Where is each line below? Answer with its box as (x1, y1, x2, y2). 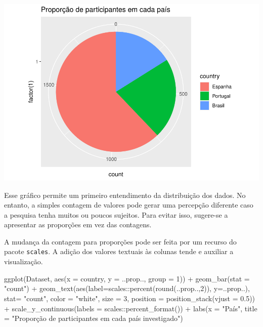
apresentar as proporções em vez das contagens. (4, 219, 152, 230)
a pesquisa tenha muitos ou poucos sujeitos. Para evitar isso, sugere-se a (4, 209, 228, 220)
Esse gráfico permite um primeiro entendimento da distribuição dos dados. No (4, 189, 246, 200)
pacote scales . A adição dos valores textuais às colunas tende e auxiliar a (4, 246, 234, 257)
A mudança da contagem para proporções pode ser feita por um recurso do (4, 236, 237, 247)
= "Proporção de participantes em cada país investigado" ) (4, 313, 183, 323)
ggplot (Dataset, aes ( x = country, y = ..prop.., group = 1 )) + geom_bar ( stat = (4, 273, 250, 283)
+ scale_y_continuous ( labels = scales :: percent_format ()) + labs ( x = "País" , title (4, 303, 257, 313)
